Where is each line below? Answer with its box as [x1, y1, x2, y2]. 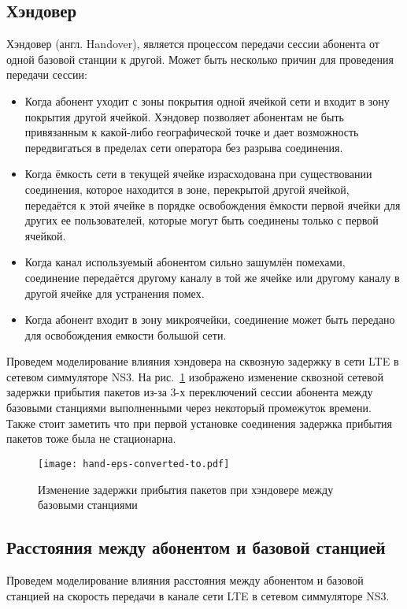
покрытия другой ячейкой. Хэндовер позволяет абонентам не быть [24, 108, 344, 124]
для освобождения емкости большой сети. [24, 326, 227, 343]
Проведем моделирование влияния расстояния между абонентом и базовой [6, 571, 364, 588]
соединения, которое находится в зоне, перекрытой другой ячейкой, [24, 180, 350, 197]
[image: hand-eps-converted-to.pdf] [38, 458, 230, 470]
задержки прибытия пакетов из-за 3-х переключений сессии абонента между [6, 384, 373, 400]
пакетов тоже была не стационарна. [6, 430, 176, 447]
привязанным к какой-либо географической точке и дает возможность [24, 124, 359, 140]
